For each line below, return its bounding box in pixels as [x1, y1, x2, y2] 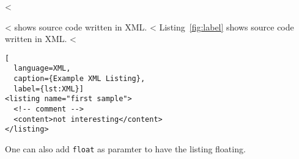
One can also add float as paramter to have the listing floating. [5, 143, 246, 155]
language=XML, [13, 64, 71, 73]
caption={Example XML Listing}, [13, 74, 146, 83]
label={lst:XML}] [13, 84, 84, 93]
